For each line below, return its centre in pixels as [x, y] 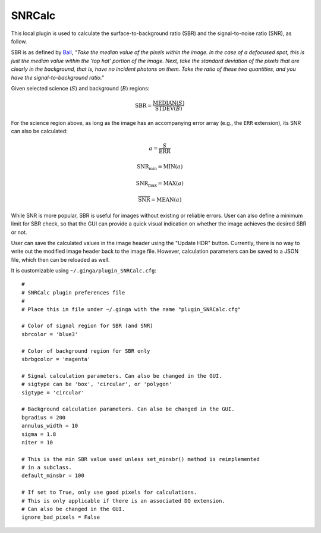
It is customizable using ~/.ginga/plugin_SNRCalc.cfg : [84, 271]
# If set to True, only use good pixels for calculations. [109, 493]
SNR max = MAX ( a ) [160, 184]
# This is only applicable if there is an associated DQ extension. [123, 501]
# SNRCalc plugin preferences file [73, 292]
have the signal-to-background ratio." [57, 77]
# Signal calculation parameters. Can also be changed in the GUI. [122, 376]
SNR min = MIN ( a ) [160, 168]
